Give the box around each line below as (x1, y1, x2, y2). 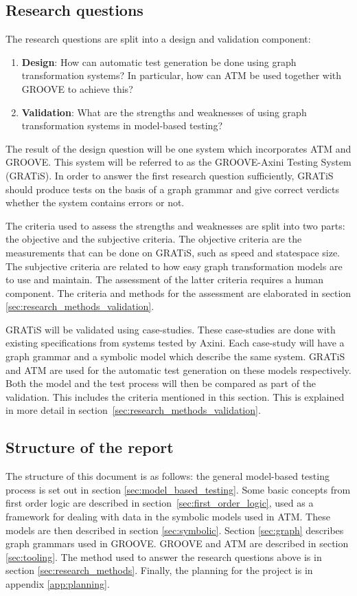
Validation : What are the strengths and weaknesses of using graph (21, 104, 307, 119)
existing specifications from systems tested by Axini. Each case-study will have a (5, 335, 345, 350)
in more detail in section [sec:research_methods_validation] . (5, 403, 261, 417)
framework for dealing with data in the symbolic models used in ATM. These (5, 509, 330, 524)
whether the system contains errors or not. (5, 195, 185, 210)
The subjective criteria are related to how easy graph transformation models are (5, 258, 343, 273)
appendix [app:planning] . (5, 577, 110, 591)
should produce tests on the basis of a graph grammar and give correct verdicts (5, 181, 340, 196)
